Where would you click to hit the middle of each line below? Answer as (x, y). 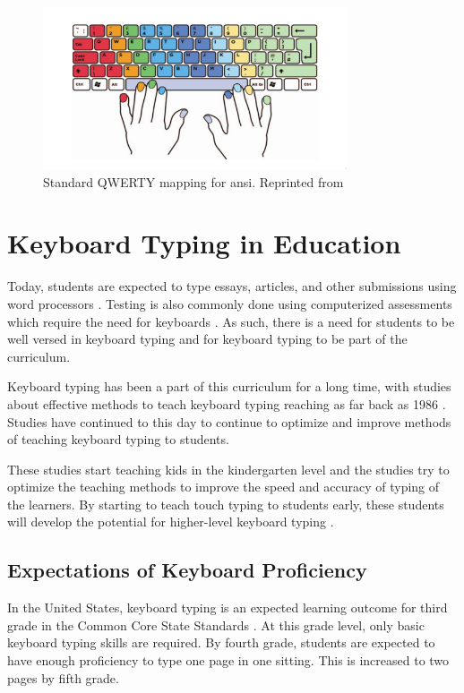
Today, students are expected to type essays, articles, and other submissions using (232, 286)
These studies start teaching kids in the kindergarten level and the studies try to (228, 469)
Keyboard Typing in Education (204, 243)
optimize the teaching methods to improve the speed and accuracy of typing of (223, 487)
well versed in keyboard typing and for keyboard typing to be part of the (207, 339)
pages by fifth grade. (63, 677)
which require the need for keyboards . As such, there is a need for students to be (231, 321)
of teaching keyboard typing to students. (118, 439)
